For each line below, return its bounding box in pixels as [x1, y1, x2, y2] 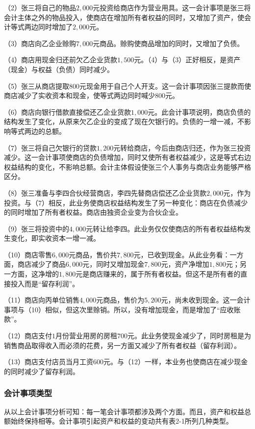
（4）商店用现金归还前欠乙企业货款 [4, 54, 117, 65]
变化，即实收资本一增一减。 [10, 233, 100, 243]
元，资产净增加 [161, 259, 209, 269]
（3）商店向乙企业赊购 [4, 38, 76, 48]
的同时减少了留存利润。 [4, 366, 79, 376]
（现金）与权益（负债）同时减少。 [4, 64, 114, 74]
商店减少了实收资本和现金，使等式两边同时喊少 [4, 90, 155, 101]
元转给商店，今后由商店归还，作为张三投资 [113, 142, 251, 152]
